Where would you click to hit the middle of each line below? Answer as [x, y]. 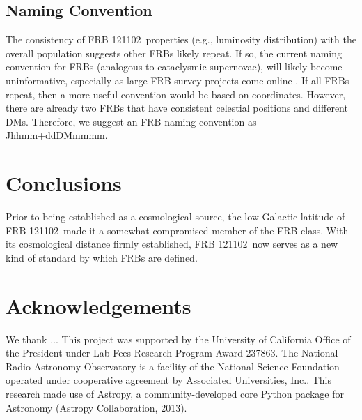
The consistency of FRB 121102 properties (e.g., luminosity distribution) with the [181, 39]
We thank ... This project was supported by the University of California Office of [178, 339]
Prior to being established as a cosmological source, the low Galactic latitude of [175, 217]
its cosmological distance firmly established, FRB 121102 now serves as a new [172, 244]
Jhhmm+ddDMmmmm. [57, 135]
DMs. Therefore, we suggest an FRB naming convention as [131, 121]
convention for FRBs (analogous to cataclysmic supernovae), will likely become [174, 67]
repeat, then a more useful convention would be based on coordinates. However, [176, 94]
